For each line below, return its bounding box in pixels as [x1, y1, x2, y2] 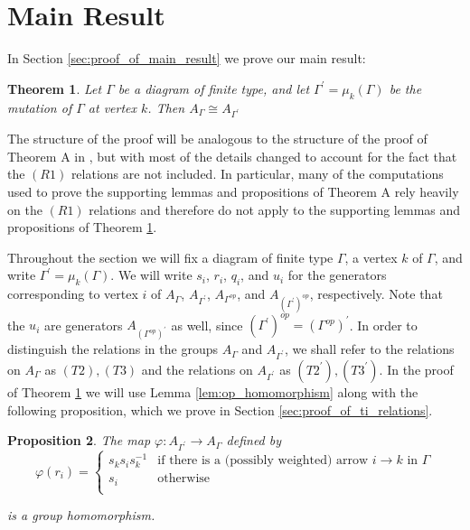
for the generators [287, 265, 387, 284]
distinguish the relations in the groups [7, 339, 218, 358]
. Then [147, 98, 185, 116]
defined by [226, 431, 282, 450]
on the [7, 200, 42, 219]
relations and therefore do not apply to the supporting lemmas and [89, 200, 461, 219]
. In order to [349, 315, 418, 334]
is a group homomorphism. [7, 506, 155, 525]
